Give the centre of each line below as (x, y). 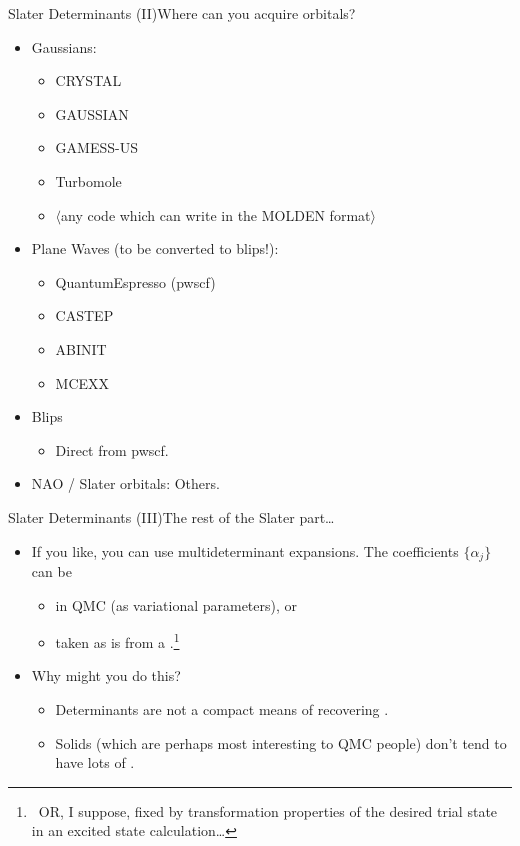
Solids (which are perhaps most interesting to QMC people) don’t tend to (281, 742)
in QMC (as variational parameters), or (176, 604)
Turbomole (88, 180)
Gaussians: (64, 46)
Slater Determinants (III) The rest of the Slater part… (171, 516)
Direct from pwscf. (112, 449)
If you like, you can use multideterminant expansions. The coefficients (245, 550)
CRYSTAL (88, 80)
